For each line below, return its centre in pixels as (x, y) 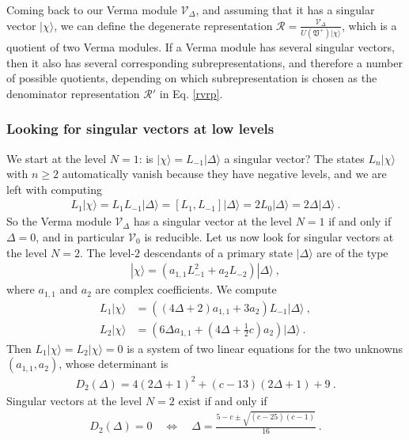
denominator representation (73, 93)
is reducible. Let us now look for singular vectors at (269, 236)
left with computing (54, 189)
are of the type (352, 252)
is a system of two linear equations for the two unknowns (265, 348)
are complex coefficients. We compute (186, 289)
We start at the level (57, 158)
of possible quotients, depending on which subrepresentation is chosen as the (192, 78)
